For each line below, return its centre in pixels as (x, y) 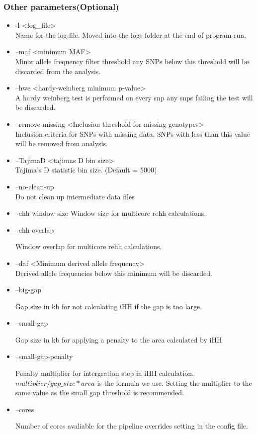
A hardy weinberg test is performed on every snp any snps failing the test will (134, 97)
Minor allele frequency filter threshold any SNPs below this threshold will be (132, 61)
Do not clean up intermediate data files (75, 196)
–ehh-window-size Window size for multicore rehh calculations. (111, 213)
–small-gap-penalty (44, 356)
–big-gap (28, 290)
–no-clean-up (35, 186)
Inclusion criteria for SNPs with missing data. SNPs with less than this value (132, 133)
